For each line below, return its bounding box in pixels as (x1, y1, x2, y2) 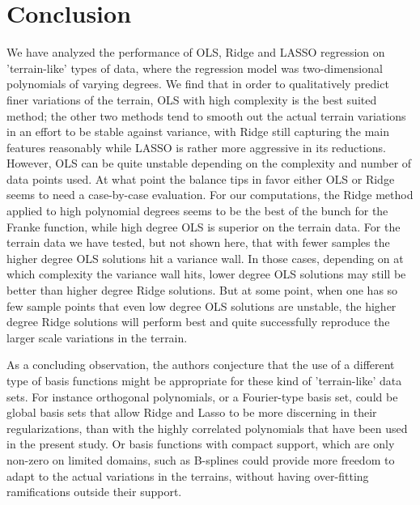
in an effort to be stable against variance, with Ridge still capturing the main (6, 123, 390, 140)
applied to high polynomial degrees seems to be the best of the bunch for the (6, 202, 388, 219)
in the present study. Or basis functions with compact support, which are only (6, 435, 395, 452)
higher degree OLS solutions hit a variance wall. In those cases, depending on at (6, 249, 404, 266)
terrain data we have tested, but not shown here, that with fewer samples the (6, 234, 390, 251)
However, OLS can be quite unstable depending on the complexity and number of (6, 155, 412, 172)
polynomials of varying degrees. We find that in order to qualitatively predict (6, 75, 389, 92)
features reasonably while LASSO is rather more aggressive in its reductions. (6, 138, 386, 155)
